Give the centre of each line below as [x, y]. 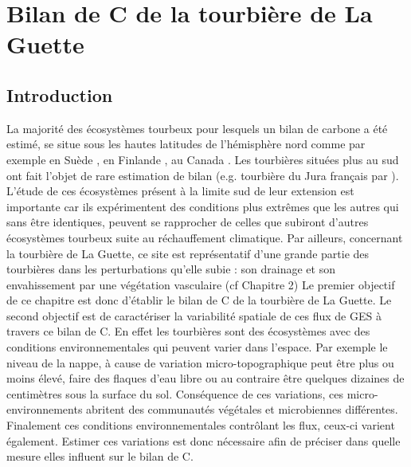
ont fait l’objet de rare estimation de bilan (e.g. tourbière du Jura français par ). [203, 175]
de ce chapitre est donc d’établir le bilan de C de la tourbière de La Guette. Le [199, 300]
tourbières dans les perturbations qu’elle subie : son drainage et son [171, 269]
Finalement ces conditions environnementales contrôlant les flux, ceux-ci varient [201, 425]
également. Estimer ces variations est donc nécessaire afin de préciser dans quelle [204, 440]
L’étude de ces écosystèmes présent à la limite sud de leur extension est [180, 191]
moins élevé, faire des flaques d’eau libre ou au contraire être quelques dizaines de [205, 378]
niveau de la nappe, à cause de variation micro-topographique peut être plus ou [200, 362]
